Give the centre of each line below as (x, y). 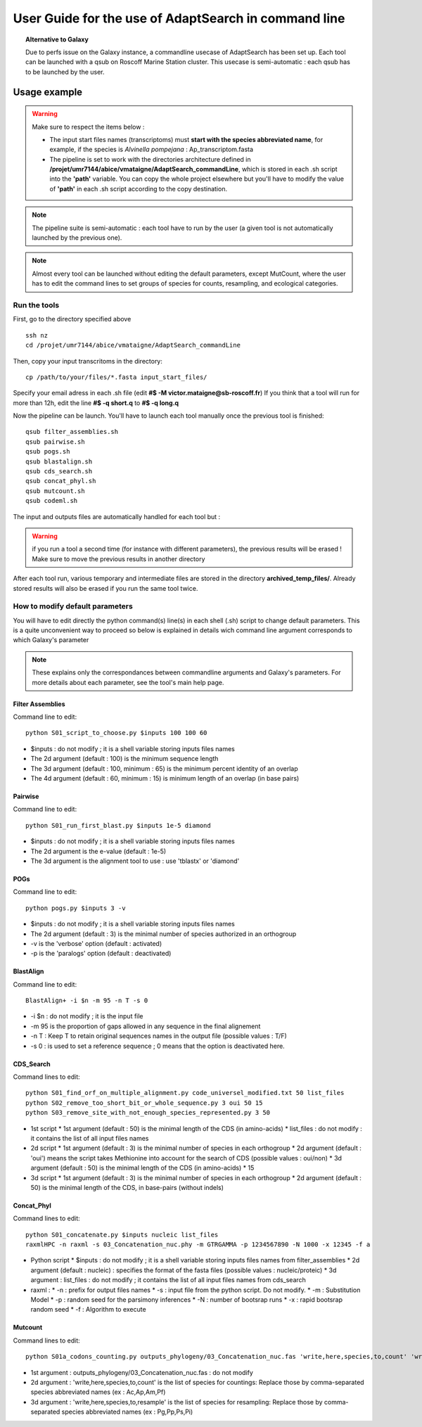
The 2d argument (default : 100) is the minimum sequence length (124, 759)
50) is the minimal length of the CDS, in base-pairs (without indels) (127, 1187)
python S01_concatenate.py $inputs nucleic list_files (122, 1235)
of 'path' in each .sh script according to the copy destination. (139, 188)
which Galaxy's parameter (51, 640)
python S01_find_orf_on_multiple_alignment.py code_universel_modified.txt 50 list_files (185, 1093)
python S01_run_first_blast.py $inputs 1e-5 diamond (118, 825)
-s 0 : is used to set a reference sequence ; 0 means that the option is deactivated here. (158, 1046)
